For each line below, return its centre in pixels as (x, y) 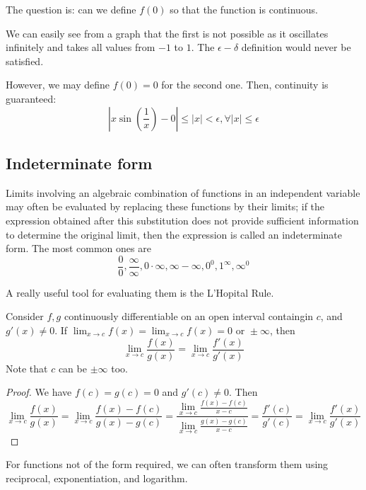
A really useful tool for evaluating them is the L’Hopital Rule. (140, 292)
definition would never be (296, 47)
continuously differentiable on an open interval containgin (189, 316)
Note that (27, 368)
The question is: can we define (71, 9)
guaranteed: (31, 98)
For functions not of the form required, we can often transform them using (167, 464)
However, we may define (58, 85)
